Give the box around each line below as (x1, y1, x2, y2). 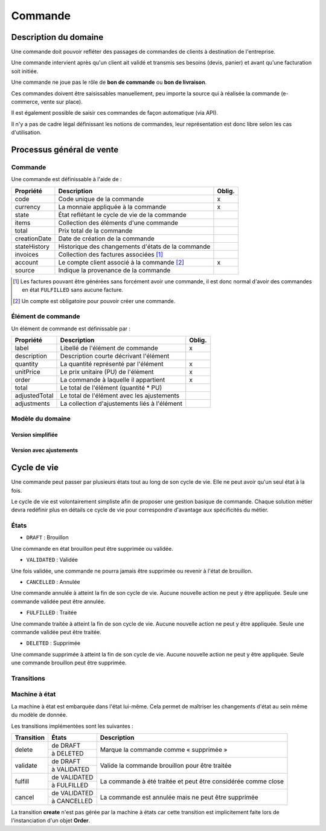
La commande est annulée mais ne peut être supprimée (100, 793, 259, 801)
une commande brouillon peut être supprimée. (11, 659, 127, 667)
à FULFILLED (51, 781, 89, 789)
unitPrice (14, 368, 40, 376)
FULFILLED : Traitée (26, 609, 77, 616)
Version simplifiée (11, 431, 58, 438)
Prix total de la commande (58, 226, 133, 235)
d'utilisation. (11, 129, 42, 136)
